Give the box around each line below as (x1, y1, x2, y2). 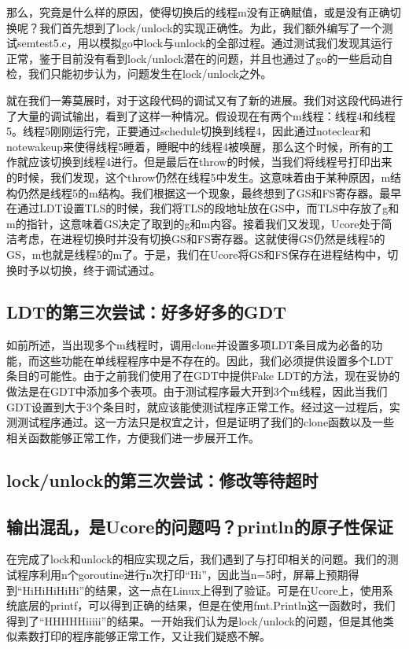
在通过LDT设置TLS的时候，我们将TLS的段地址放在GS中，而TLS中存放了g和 (6, 200, 400, 216)
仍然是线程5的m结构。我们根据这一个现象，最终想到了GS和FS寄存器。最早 (17, 184, 402, 201)
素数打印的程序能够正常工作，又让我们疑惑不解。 (17, 628, 271, 644)
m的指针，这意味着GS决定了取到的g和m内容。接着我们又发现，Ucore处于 (6, 215, 381, 231)
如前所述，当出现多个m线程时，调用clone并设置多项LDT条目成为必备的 (6, 337, 372, 353)
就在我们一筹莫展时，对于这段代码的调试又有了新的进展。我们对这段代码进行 (6, 91, 403, 108)
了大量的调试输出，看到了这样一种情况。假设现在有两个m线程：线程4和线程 (6, 107, 396, 124)
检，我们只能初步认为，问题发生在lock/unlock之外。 (6, 65, 272, 82)
